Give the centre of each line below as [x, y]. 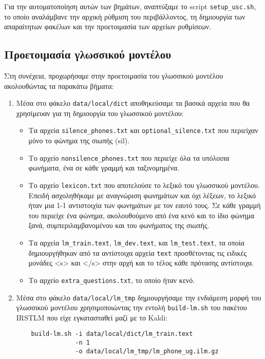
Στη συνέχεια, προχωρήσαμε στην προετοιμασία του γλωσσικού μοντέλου [114, 76]
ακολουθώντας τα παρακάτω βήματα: [59, 86]
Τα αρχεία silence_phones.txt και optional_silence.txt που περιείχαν [143, 130]
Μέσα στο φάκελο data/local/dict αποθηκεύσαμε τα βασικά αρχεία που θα [133, 103]
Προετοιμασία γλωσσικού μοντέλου [88, 54]
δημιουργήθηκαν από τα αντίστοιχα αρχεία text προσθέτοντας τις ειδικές [137, 252]
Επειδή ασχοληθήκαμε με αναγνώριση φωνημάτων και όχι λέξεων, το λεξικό [142, 195]
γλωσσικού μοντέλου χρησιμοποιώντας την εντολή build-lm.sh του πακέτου [131, 307]
